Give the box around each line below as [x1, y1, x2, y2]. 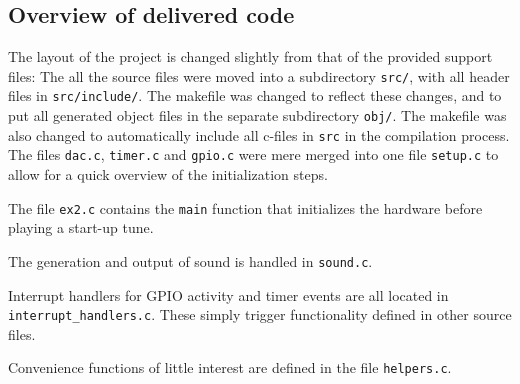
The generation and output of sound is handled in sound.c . [8, 250, 373, 271]
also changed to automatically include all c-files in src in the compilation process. [8, 124, 510, 145]
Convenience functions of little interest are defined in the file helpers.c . [8, 357, 452, 378]
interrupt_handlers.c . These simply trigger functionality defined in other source [8, 304, 512, 325]
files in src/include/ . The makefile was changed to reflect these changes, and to [8, 85, 502, 106]
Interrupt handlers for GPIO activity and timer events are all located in [8, 284, 449, 305]
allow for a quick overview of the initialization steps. [8, 164, 328, 185]
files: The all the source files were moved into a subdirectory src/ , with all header [8, 65, 510, 86]
